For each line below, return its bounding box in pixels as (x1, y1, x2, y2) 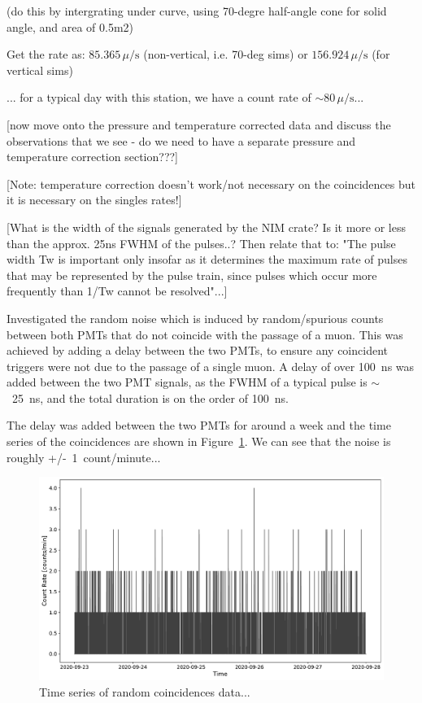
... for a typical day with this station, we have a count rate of (7, 89, 311, 106)
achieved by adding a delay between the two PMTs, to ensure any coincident (7, 342, 388, 359)
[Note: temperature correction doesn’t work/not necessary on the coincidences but (7, 175, 415, 192)
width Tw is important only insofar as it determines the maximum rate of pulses (7, 251, 407, 268)
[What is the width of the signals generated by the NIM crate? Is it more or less (7, 218, 406, 235)
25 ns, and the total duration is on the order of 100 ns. (11, 389, 289, 406)
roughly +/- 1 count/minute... (7, 448, 161, 465)
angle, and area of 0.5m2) (7, 18, 133, 35)
